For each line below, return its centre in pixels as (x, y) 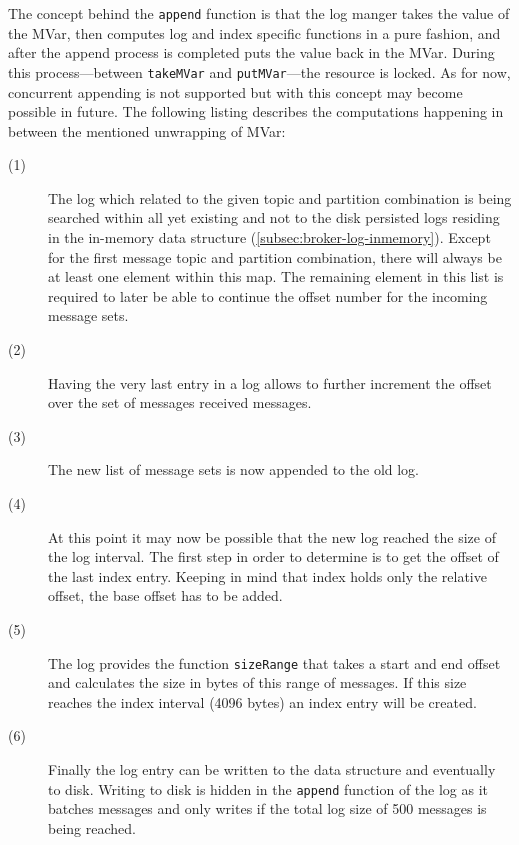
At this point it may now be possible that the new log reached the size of (272, 536)
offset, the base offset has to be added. (165, 595)
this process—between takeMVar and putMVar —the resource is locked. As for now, (259, 71)
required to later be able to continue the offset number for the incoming (268, 295)
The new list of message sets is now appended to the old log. (234, 469)
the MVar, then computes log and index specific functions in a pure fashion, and (254, 32)
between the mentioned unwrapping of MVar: (147, 130)
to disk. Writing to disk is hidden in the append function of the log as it (268, 788)
